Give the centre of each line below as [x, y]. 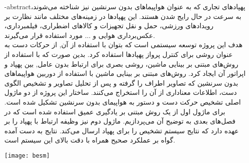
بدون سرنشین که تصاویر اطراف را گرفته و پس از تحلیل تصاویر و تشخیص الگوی [121, 82]
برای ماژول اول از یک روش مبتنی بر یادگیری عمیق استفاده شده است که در [115, 111]
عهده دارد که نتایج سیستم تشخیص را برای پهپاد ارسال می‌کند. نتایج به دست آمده [122, 130]
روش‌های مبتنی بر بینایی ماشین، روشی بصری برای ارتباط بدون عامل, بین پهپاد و [121, 63]
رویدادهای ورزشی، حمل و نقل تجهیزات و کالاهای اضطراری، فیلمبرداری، [109, 26]
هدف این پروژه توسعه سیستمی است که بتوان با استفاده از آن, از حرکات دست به [124, 45]
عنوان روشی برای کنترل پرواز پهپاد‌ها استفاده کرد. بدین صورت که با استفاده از [119, 54]
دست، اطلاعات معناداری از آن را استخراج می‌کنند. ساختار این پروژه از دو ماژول [121, 92]
